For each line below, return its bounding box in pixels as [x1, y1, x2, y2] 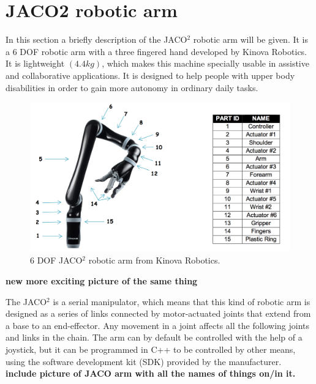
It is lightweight [6, 57, 65, 70]
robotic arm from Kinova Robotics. [88, 254, 220, 267]
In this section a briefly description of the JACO [6, 33, 187, 46]
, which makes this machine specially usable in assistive [102, 57, 309, 70]
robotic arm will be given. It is [193, 33, 309, 46]
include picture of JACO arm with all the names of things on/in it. [6, 367, 296, 380]
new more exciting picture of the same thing [6, 274, 198, 287]
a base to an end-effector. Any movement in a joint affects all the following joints [6, 319, 310, 331]
